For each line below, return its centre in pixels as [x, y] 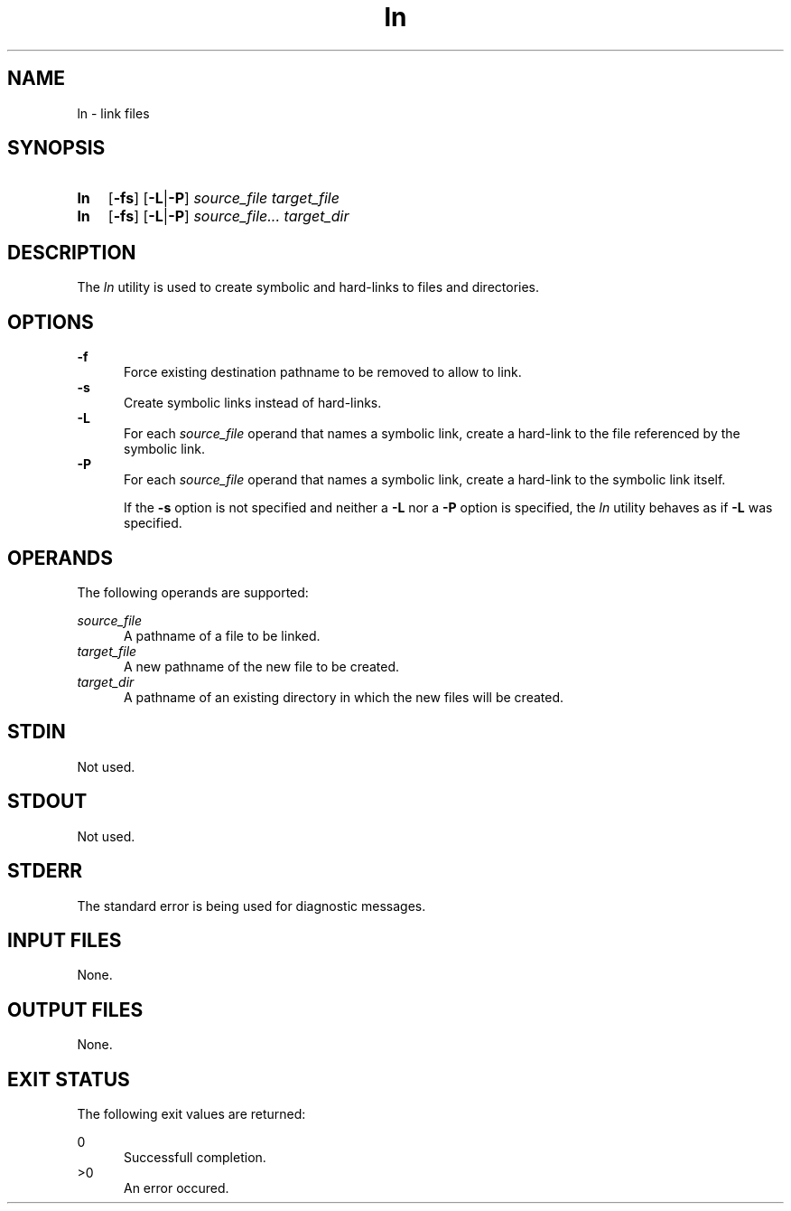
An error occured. [177, 1188]
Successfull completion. [195, 1158]
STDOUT [47, 802]
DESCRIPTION [72, 252]
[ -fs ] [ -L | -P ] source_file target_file [223, 198]
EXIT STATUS [69, 1079]
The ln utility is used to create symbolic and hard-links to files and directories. [308, 287]
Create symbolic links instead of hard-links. [253, 403]
